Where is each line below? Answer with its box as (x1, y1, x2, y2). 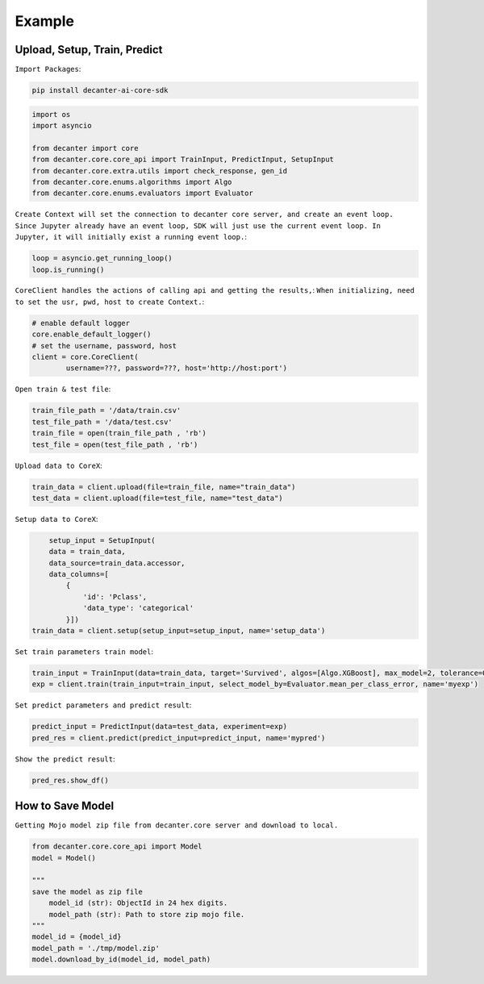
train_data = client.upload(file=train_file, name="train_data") (31, 482, 296, 491)
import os (31, 110, 71, 119)
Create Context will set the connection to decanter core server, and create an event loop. (15, 210, 394, 219)
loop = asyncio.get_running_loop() (31, 254, 173, 263)
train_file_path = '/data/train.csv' (31, 406, 181, 415)
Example (15, 12, 74, 30)
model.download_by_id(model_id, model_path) (31, 955, 211, 964)
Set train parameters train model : (15, 647, 153, 657)
